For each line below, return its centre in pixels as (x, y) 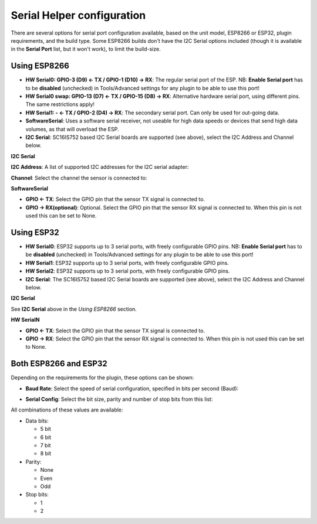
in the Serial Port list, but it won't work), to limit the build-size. (86, 49)
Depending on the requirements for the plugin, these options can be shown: (102, 377)
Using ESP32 (35, 232)
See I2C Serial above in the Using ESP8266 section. (74, 309)
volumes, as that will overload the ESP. (72, 129)
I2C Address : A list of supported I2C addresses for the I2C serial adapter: (100, 167)
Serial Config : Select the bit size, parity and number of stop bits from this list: (119, 399)
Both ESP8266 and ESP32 (59, 364)
